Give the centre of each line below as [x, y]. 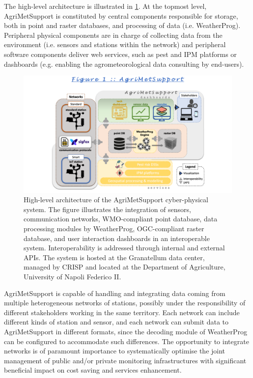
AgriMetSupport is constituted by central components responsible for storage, [121, 15]
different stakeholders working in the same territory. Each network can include [122, 312]
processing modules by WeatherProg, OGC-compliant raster [114, 229]
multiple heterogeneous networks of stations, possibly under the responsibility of [125, 303]
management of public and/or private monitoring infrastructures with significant [125, 360]
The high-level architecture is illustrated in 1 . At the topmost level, [105, 6]
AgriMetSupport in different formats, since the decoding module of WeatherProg [126, 331]
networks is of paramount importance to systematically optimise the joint [115, 351]
